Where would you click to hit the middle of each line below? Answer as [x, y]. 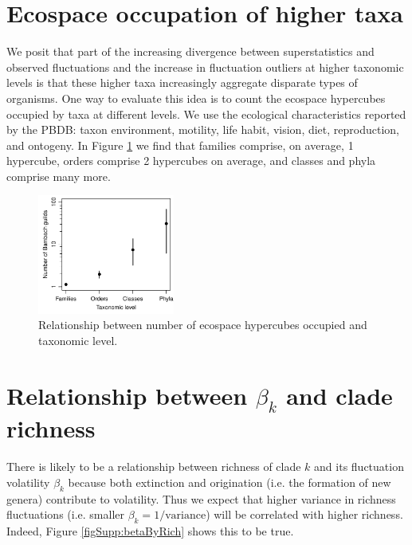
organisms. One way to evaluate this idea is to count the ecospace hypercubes [196, 98]
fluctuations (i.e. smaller [65, 514]
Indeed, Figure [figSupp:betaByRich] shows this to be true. [150, 531]
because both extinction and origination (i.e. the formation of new [230, 482]
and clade [339, 395]
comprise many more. [59, 176]
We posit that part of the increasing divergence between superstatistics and [190, 51]
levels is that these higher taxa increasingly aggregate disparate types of [182, 82]
